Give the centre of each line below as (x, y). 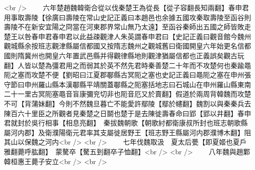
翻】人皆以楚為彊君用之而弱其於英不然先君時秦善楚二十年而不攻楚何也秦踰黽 (127, 65)
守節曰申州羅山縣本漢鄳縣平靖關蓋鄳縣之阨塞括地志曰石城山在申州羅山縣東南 (127, 84)
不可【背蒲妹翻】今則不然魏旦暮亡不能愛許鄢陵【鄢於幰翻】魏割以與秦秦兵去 (127, 103)
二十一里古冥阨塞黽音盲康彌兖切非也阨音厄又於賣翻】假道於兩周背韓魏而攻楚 (127, 94)
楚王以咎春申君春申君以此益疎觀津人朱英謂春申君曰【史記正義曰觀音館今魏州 (127, 36)
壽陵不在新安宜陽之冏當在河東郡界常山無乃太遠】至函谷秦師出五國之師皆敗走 (127, 27)
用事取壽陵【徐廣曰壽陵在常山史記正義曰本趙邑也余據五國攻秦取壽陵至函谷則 (127, 17)
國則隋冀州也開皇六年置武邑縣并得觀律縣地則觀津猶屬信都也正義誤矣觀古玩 (124, 55)
